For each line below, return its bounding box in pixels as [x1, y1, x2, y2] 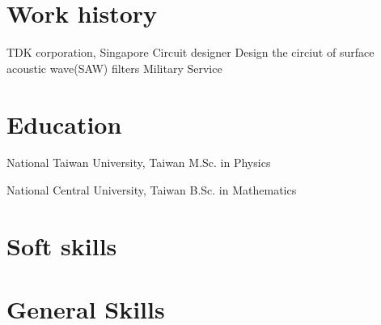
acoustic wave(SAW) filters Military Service [6, 59, 222, 76]
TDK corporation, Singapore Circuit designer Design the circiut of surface [6, 44, 375, 61]
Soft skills [6, 229, 117, 262]
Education [6, 107, 122, 140]
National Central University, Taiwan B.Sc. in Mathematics [6, 182, 297, 199]
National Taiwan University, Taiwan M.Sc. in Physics [6, 154, 271, 171]
